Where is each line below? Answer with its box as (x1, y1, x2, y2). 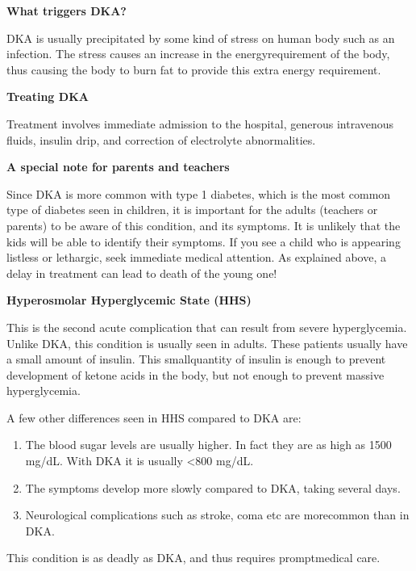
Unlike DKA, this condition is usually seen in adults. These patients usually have (6, 334, 408, 351)
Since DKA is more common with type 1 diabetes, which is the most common (6, 185, 391, 202)
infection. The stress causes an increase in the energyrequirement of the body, (6, 45, 390, 62)
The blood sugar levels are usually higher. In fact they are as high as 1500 (25, 436, 392, 453)
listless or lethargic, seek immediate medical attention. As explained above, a (6, 249, 386, 266)
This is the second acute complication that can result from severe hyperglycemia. (6, 318, 407, 335)
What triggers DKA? (6, 2, 127, 19)
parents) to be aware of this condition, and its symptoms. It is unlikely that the (6, 216, 401, 233)
